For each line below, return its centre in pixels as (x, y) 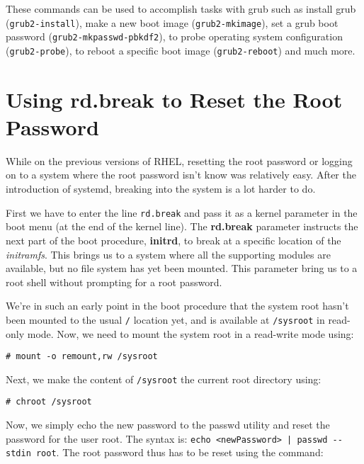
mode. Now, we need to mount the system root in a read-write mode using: (190, 333)
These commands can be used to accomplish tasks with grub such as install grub (181, 9)
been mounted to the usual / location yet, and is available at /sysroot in (165, 319)
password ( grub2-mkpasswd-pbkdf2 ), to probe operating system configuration (174, 36)
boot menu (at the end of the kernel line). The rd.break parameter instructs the (182, 226)
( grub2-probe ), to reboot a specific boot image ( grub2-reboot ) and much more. (181, 50)
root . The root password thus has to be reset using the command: (180, 452)
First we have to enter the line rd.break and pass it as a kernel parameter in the (182, 212)
